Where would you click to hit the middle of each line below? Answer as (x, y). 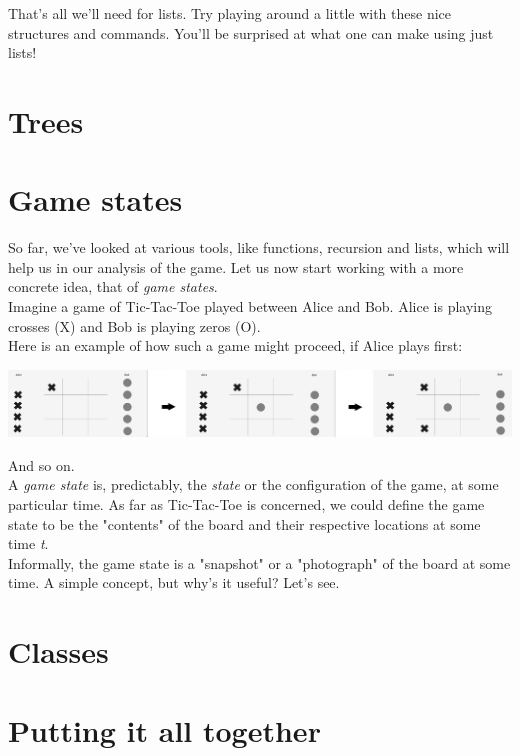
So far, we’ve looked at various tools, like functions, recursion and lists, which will (259, 247)
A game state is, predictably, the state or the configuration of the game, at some (253, 484)
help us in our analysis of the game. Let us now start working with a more (236, 266)
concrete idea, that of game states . (113, 286)
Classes (58, 651)
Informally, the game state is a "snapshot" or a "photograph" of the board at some (259, 562)
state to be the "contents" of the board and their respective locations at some (244, 523)
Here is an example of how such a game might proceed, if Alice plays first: (235, 345)
